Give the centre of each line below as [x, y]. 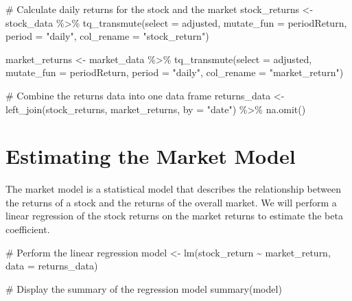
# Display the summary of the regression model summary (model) [144, 288]
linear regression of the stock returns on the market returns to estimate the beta [174, 216]
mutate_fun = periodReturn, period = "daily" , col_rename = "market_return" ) [175, 72]
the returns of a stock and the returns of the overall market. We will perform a [171, 202]
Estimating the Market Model [151, 156]
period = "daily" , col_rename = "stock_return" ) [107, 36]
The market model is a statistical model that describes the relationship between [173, 189]
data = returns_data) [52, 266]
